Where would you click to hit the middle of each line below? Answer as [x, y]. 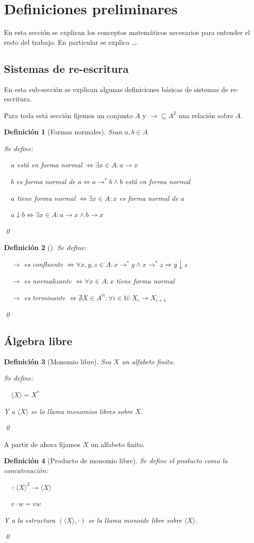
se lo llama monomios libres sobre [82, 411]
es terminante [45, 297]
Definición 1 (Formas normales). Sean [63, 132]
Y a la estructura [30, 520]
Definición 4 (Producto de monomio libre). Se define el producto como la [116, 461]
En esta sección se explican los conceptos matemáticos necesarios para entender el [127, 32]
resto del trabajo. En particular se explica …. [71, 42]
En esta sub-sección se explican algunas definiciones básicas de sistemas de [116, 89]
